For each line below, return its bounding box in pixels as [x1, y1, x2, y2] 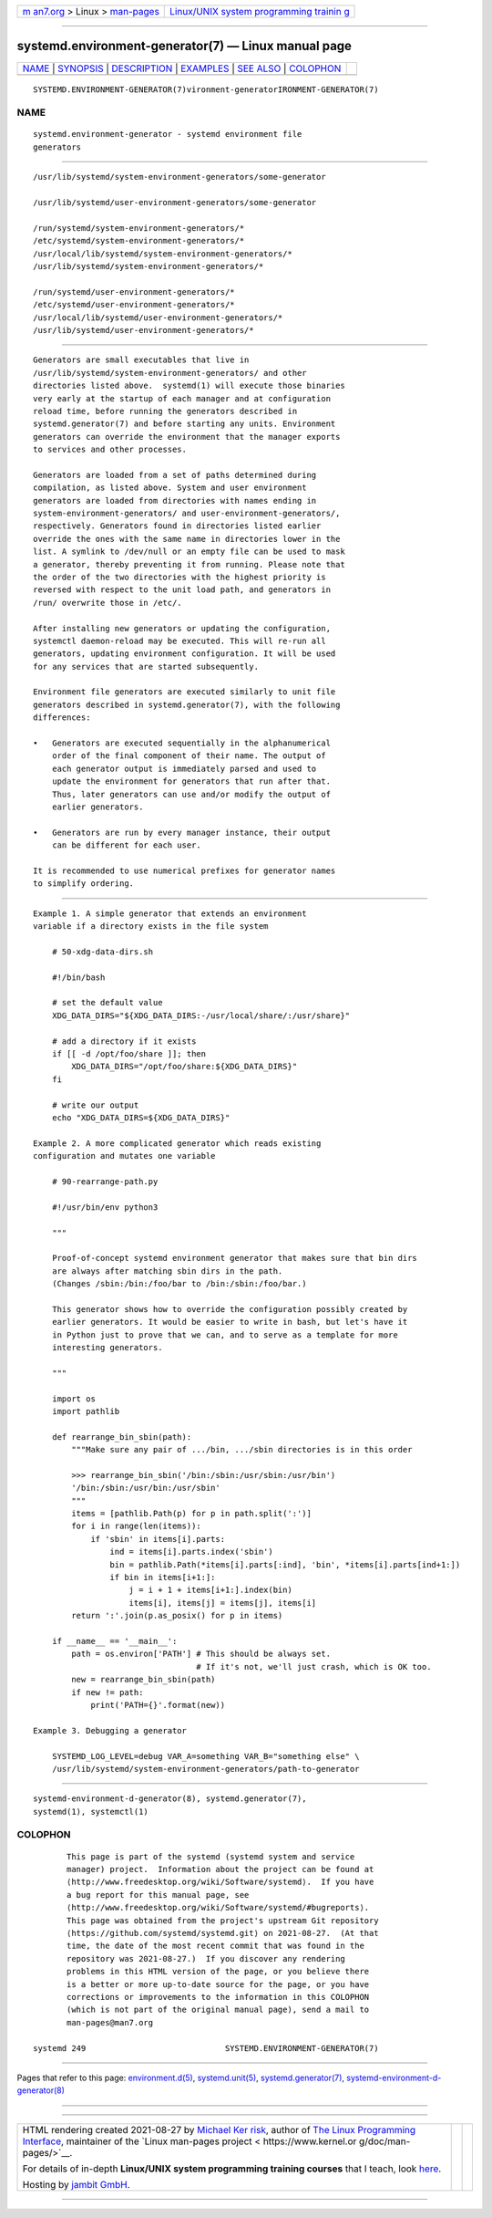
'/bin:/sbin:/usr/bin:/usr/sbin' [71, 1483, 220, 1494]
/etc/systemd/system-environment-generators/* [33, 235, 245, 246]
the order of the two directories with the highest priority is [33, 571, 327, 582]
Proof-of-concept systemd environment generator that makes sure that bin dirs [51, 1253, 418, 1264]
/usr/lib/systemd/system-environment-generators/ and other [33, 368, 307, 378]
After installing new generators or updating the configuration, [33, 623, 332, 633]
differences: [33, 713, 91, 723]
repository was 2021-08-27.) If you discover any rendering [67, 1953, 345, 1963]
